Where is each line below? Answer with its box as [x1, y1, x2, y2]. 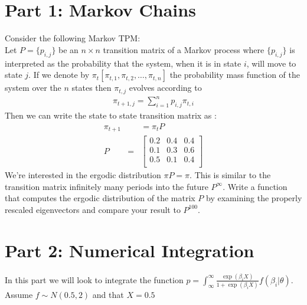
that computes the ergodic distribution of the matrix [5, 192, 195, 204]
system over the [5, 81, 61, 94]
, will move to [246, 57, 296, 69]
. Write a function [223, 180, 288, 192]
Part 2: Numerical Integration [5, 238, 254, 262]
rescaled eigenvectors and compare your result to [5, 203, 181, 215]
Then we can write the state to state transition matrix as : [5, 109, 217, 121]
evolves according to [129, 81, 202, 94]
